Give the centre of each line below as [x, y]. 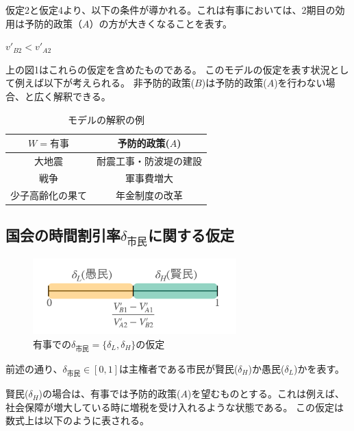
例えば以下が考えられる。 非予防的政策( [105, 83]
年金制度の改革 [149, 195]
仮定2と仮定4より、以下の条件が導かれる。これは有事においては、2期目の [170, 10]
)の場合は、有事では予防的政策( [110, 394]
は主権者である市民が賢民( [179, 369]
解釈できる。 [82, 96]
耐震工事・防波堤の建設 [149, 161]
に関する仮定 [191, 235]
